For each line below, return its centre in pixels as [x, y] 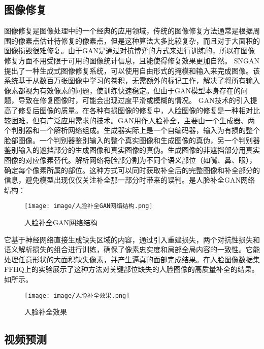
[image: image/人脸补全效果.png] [77, 295]
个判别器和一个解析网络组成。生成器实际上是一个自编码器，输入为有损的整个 [132, 130]
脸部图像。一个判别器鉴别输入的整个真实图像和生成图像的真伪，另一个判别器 [132, 140]
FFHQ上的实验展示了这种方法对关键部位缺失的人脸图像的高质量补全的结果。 [131, 269]
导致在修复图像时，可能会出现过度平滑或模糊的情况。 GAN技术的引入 [134, 100]
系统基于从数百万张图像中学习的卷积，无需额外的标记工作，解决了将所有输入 [132, 80]
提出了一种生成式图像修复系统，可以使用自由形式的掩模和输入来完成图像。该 [132, 70]
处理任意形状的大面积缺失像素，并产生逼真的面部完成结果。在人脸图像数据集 [132, 259]
